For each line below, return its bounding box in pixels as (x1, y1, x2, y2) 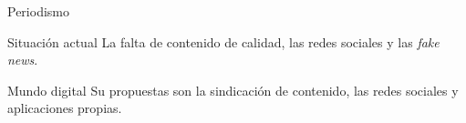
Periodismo (7, 2, 69, 20)
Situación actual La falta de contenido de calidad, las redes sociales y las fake (7, 32, 440, 51)
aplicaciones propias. (7, 98, 122, 118)
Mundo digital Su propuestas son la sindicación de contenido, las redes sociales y (7, 80, 459, 99)
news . (7, 50, 38, 69)
